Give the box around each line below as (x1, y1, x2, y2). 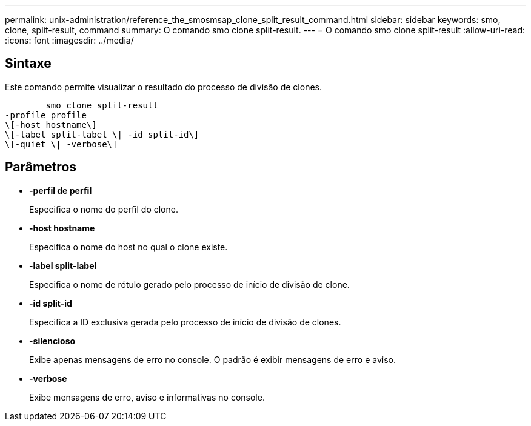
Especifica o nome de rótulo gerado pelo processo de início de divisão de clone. (29, 279, 350, 290)
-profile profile (5, 110, 87, 120)
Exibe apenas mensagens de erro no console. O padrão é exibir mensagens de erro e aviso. (29, 354, 396, 365)
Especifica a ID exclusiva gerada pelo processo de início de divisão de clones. (29, 316, 341, 327)
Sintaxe (5, 56, 52, 72)
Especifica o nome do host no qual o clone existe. (29, 241, 228, 252)
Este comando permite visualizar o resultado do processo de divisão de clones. (5, 81, 322, 92)
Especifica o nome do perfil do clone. (29, 204, 178, 215)
